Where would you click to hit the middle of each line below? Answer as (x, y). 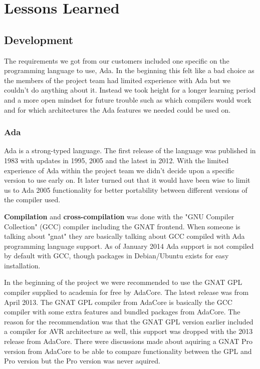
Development (39, 39)
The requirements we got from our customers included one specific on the (117, 60)
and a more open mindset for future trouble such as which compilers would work (128, 99)
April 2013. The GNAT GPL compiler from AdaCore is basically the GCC (118, 302)
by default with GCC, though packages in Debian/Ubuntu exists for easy (116, 256)
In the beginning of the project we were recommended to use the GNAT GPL (123, 282)
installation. (22, 265)
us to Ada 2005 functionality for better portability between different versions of (126, 190)
